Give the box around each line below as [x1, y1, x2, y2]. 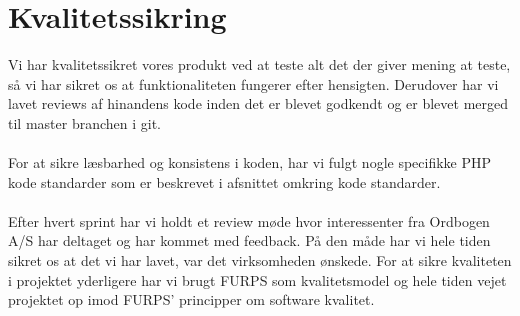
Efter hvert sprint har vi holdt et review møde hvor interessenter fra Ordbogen [8, 210, 490, 231]
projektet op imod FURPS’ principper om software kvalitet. [8, 289, 375, 310]
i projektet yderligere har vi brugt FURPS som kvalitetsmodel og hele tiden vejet [8, 269, 507, 290]
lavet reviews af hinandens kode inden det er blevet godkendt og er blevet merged [8, 93, 509, 114]
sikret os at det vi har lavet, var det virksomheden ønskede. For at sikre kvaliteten [8, 250, 512, 271]
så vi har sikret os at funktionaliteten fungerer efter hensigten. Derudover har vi [8, 73, 499, 94]
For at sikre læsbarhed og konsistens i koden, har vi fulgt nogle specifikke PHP [8, 152, 492, 173]
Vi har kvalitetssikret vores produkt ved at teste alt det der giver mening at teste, [8, 54, 511, 75]
